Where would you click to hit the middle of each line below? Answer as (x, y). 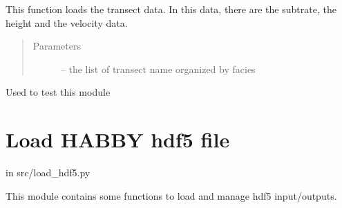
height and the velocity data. (67, 22)
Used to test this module (58, 92)
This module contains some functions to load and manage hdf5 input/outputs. (171, 195)
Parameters (57, 46)
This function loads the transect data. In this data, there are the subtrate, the (171, 9)
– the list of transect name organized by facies (158, 69)
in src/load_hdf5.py (48, 173)
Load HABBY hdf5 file (118, 139)
